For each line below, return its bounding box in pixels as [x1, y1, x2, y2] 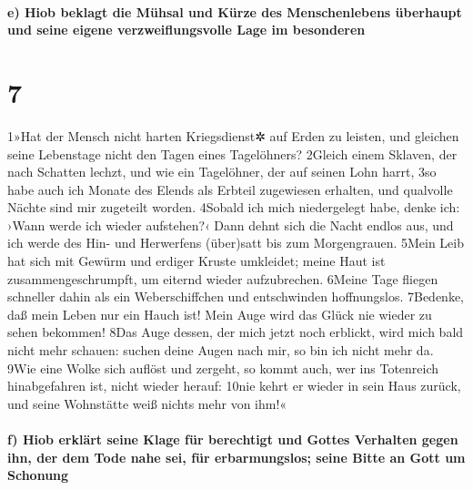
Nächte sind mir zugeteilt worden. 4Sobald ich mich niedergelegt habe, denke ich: [7, 198, 460, 217]
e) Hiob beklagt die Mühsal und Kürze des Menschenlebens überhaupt [7, 2, 462, 21]
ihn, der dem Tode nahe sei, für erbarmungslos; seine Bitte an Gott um [7, 447, 466, 466]
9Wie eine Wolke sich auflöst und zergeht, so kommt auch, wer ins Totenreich [7, 358, 439, 377]
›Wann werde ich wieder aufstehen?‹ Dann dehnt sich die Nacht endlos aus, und [7, 215, 454, 234]
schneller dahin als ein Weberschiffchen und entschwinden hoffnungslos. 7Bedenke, [7, 287, 465, 306]
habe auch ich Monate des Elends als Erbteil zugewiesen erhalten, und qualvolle [7, 179, 453, 199]
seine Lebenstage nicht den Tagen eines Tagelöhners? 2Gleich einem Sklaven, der [7, 144, 458, 163]
